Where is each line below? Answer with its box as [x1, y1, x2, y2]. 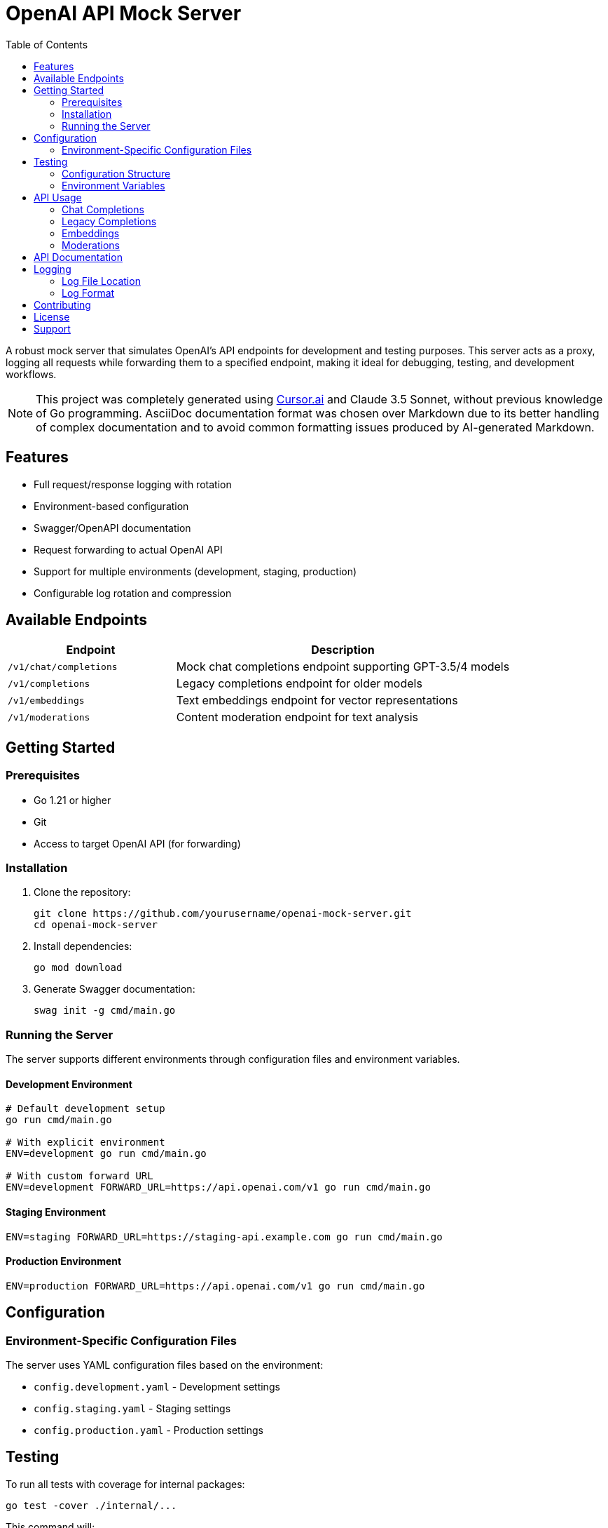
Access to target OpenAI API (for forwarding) [34, 837, 241, 850]
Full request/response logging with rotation [34, 478, 232, 490]
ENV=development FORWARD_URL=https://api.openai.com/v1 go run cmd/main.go [6, 1181, 431, 1193]
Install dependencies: [34, 940, 132, 953]
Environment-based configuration [34, 500, 189, 512]
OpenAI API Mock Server [6, 1, 242, 25]
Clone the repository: [34, 886, 131, 899]
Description [311, 643, 375, 657]
